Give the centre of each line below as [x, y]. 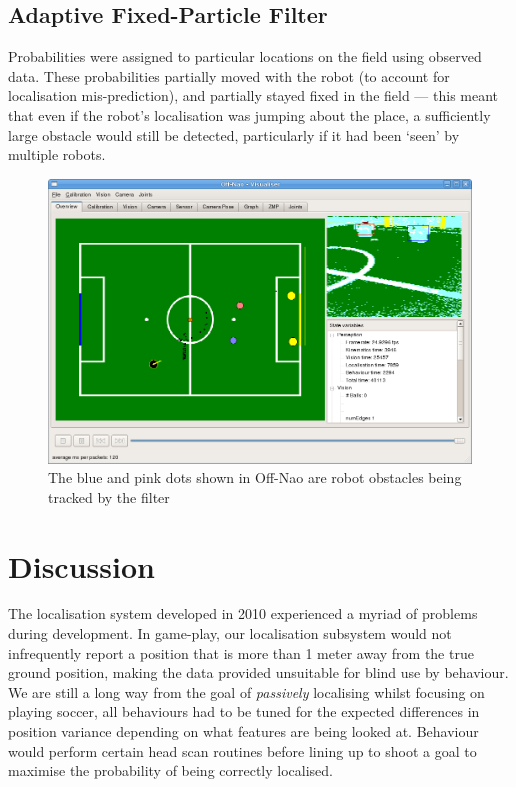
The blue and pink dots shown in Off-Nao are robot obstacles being [255, 477]
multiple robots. [57, 154]
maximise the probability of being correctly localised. [171, 770]
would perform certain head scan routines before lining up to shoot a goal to [242, 750]
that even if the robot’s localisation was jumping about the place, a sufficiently [249, 114]
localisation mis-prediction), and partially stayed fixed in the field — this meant [253, 95]
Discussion [81, 565]
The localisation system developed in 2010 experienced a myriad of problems [243, 613]
